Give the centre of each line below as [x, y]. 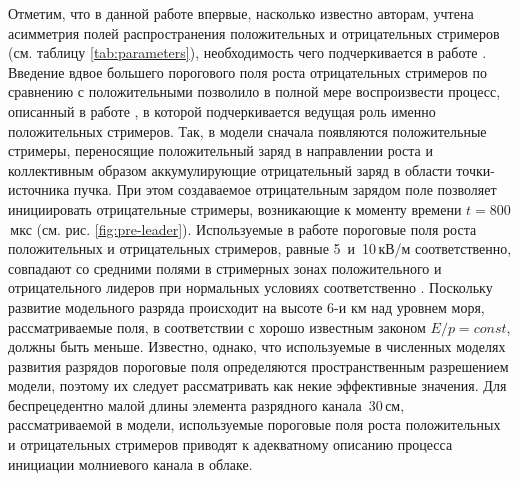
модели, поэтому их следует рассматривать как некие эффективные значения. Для [257, 385]
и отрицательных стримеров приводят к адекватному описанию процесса [230, 444]
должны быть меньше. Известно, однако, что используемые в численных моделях [257, 346]
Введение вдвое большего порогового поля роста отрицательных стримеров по [248, 71]
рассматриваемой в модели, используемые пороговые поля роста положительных [254, 424]
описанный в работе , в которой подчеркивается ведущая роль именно [222, 110]
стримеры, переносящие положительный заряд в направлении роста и [220, 150]
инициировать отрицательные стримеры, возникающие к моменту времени [235, 208]
